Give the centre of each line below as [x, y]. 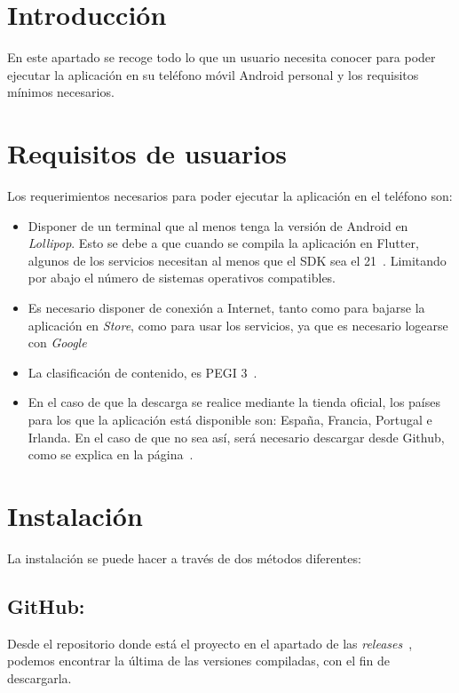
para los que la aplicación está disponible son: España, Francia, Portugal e [230, 419]
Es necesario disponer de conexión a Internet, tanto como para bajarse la [226, 307]
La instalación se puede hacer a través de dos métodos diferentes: [184, 558]
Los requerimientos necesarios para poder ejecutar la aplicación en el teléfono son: [230, 196]
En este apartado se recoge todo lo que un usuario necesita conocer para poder [222, 57]
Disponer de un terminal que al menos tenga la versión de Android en [218, 225]
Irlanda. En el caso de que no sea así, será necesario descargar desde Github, [236, 437]
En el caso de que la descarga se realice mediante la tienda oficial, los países [234, 402]
